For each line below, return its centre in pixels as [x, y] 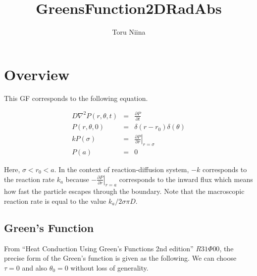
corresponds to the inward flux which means [186, 179]
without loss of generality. [109, 267]
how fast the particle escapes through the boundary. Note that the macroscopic [124, 191]
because [77, 179]
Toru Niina [129, 32]
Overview [37, 74]
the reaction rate [29, 179]
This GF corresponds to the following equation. [76, 98]
